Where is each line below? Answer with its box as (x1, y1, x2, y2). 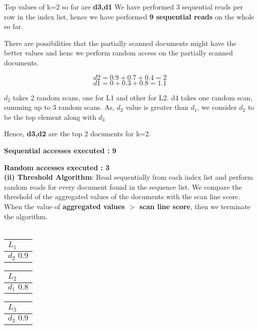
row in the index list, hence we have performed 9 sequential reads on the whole (4, 11, 254, 21)
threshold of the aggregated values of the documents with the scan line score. (4, 191, 240, 202)
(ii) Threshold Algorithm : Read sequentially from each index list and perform (4, 172, 253, 182)
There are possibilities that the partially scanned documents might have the (4, 37, 236, 48)
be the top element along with (4, 111, 96, 122)
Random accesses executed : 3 (4, 162, 110, 172)
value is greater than (125, 102, 188, 112)
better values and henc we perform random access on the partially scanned (4, 47, 233, 58)
